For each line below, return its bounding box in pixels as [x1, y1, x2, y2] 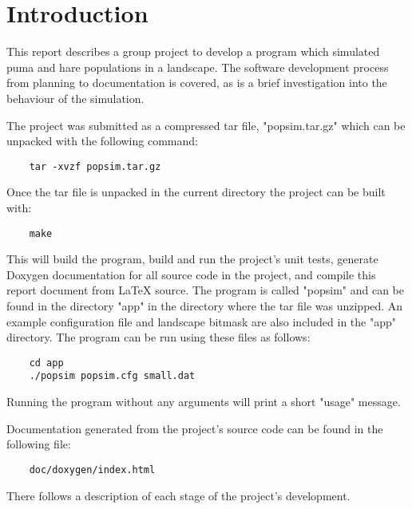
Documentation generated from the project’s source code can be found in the [6, 420, 383, 436]
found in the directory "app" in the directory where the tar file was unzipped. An [6, 297, 403, 314]
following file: [6, 436, 71, 452]
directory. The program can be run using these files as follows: [6, 329, 311, 345]
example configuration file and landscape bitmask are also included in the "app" [6, 313, 396, 329]
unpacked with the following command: [6, 132, 198, 149]
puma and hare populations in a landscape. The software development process [6, 58, 389, 75]
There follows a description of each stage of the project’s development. [6, 487, 351, 503]
